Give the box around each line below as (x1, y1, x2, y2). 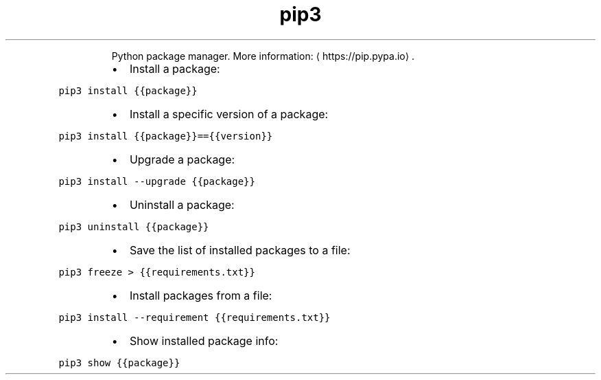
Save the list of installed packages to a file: (129, 243, 351, 257)
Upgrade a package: (129, 152, 235, 166)
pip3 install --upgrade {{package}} (58, 175, 255, 187)
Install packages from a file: (129, 288, 272, 302)
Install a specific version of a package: (129, 107, 329, 121)
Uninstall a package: (129, 197, 235, 212)
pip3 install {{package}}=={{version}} (58, 130, 273, 142)
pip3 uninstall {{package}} (58, 221, 209, 232)
